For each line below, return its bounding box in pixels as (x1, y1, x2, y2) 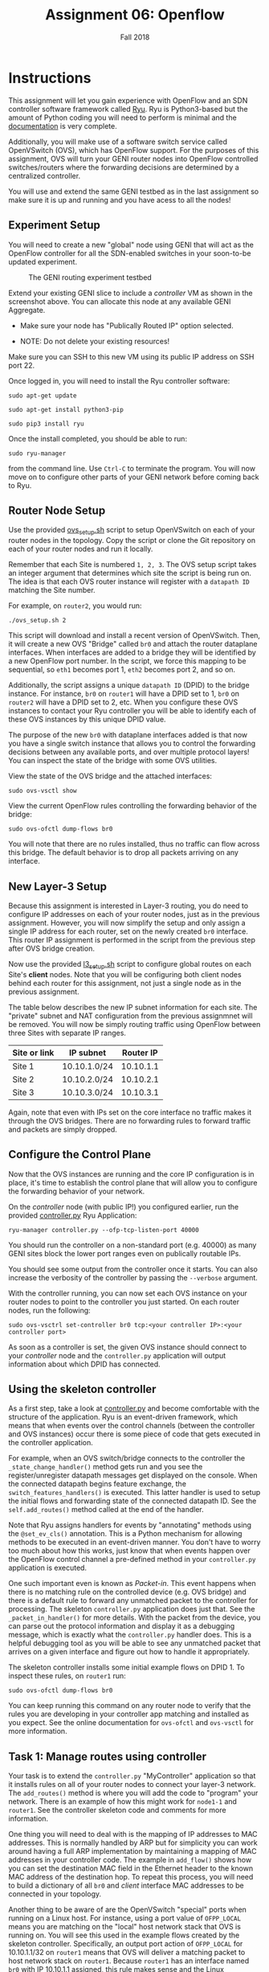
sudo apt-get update (8, 392, 78, 400)
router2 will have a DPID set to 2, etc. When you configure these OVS (8, 697, 238, 707)
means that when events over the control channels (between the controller (8, 1421, 255, 1431)
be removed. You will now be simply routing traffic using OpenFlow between (8, 1019, 261, 1029)
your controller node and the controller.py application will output (8, 1350, 226, 1360)
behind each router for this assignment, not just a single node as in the (8, 978, 243, 988)
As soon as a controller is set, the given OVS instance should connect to (8, 1341, 247, 1352)
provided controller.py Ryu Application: (8, 1210, 137, 1220)
